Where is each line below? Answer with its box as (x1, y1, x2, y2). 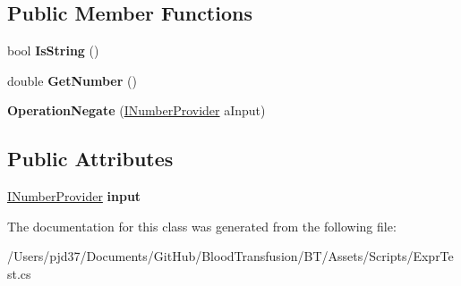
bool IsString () (7, 41, 99, 60)
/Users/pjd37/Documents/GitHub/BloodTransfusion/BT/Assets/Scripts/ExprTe (7, 247, 454, 265)
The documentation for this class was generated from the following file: (7, 216, 397, 235)
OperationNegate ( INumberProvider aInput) (7, 101, 266, 120)
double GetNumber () (7, 71, 137, 89)
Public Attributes (7, 145, 174, 172)
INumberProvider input (7, 187, 141, 206)
